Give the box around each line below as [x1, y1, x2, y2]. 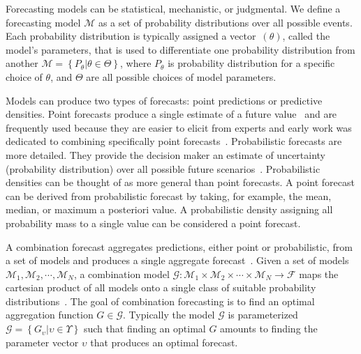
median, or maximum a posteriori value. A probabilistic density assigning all [6, 202, 333, 217]
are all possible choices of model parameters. [86, 69, 277, 84]
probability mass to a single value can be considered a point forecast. [6, 215, 301, 230]
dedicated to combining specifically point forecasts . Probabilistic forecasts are [6, 134, 342, 148]
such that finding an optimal [83, 321, 206, 336]
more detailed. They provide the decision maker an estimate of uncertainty [6, 147, 326, 162]
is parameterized [228, 307, 298, 322]
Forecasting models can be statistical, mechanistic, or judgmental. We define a [6, 1, 341, 15]
